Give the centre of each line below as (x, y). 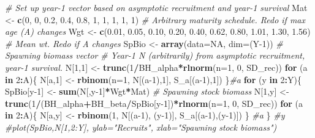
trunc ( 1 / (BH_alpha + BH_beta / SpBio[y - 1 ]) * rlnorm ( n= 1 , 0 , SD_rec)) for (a (154, 103)
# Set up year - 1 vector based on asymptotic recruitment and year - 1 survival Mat (156, 7)
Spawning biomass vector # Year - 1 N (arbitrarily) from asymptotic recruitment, (155, 55)
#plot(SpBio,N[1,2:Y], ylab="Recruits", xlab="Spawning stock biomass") (141, 127)
